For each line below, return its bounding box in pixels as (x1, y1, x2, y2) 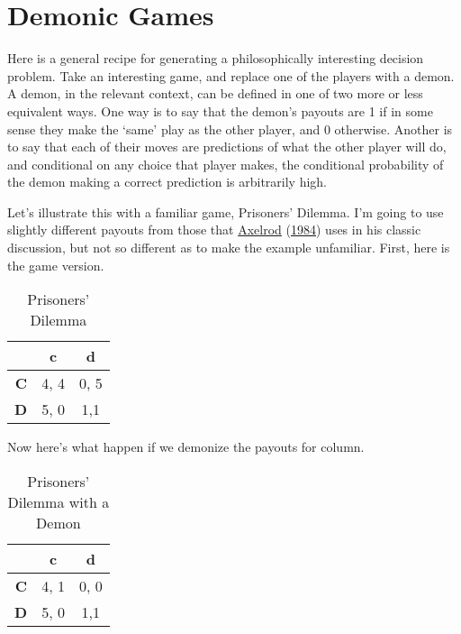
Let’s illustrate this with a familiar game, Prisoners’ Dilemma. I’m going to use (7, 202, 444, 221)
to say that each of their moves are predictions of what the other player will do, (7, 137, 447, 156)
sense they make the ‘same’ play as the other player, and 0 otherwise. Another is (7, 119, 453, 138)
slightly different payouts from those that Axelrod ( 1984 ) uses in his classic (7, 220, 421, 239)
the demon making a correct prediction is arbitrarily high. (7, 172, 328, 191)
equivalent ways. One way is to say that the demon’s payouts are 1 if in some (7, 101, 433, 120)
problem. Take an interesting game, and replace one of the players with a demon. (7, 66, 455, 85)
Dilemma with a (7, 491, 110, 512)
